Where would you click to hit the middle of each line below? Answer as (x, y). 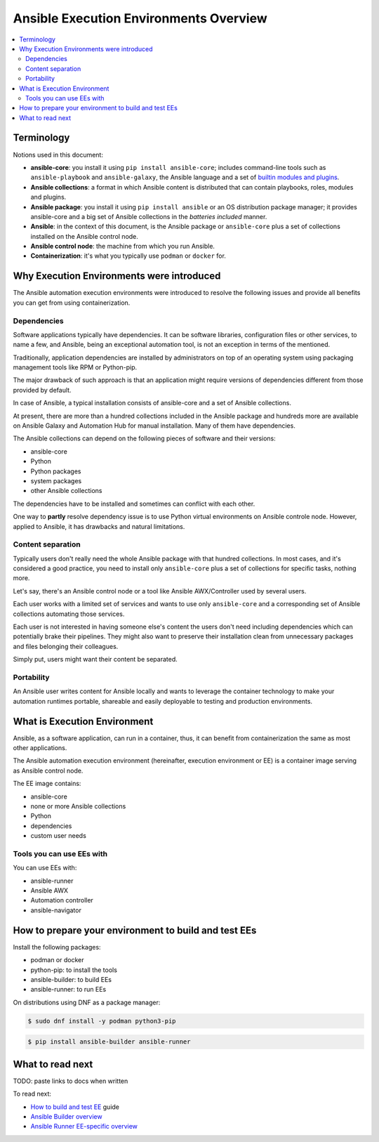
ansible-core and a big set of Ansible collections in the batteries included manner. (149, 216)
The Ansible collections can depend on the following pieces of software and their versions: (145, 438)
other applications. (40, 748)
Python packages (56, 471)
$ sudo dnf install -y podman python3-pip (102, 1021)
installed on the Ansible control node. (84, 236)
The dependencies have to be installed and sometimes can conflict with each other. (134, 504)
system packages (56, 481)
